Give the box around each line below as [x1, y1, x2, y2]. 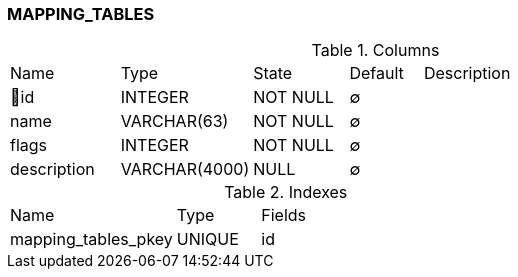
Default [349, 63, 404, 84]
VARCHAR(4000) [120, 159, 250, 180]
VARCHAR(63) [120, 111, 229, 132]
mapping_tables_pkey [10, 229, 173, 250]
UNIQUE [176, 229, 239, 250]
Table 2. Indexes [224, 182, 348, 203]
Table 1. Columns [311, 40, 440, 61]
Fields [261, 205, 307, 226]
